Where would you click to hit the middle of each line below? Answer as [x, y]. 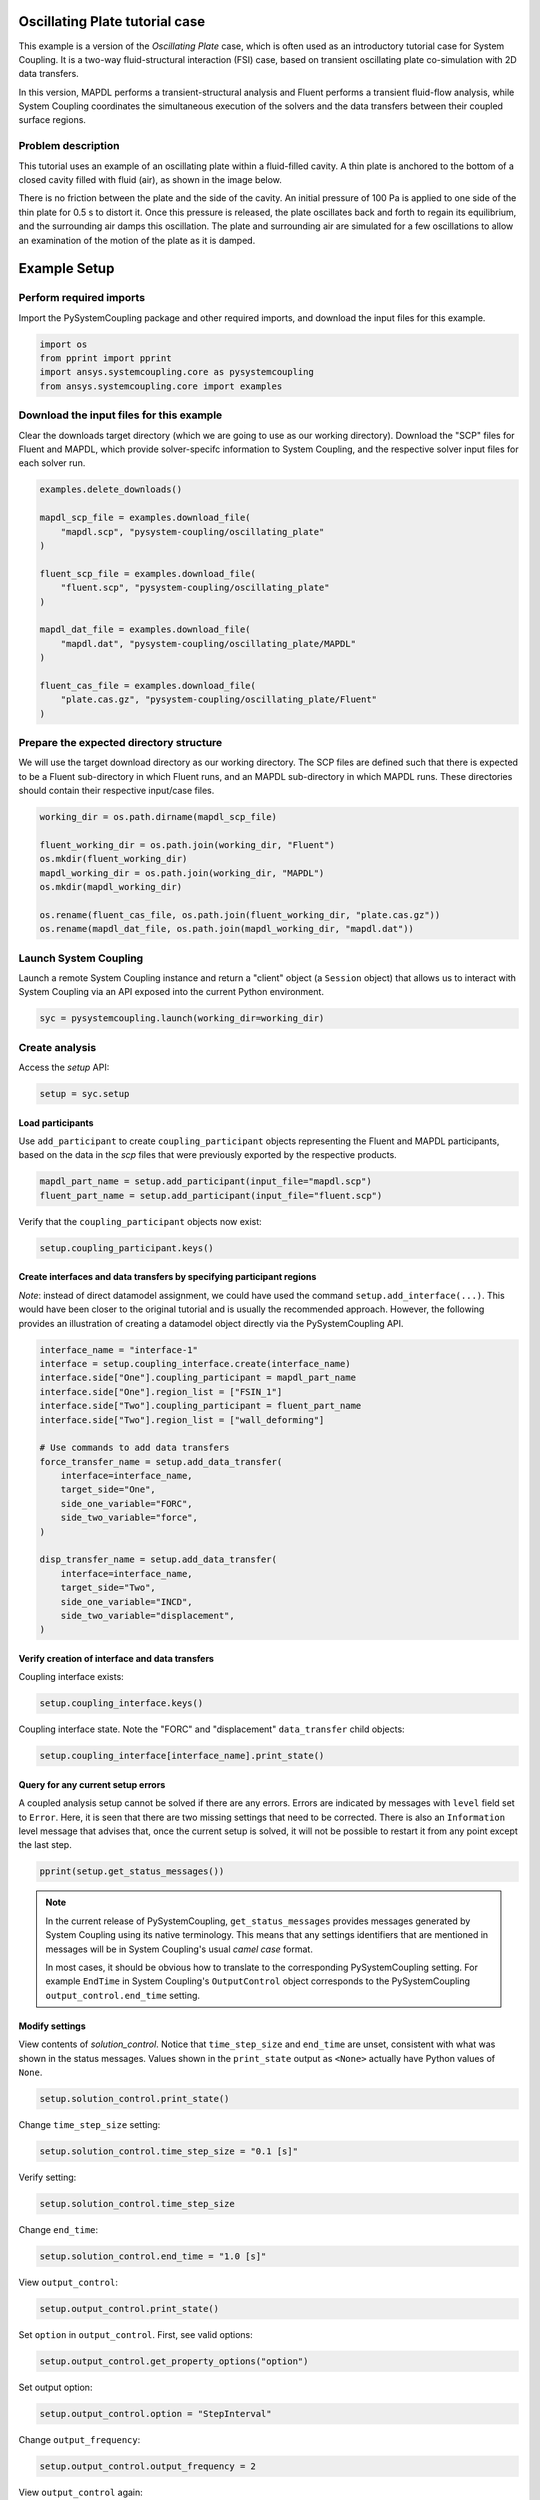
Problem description [69, 146]
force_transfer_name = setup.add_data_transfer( [161, 1461]
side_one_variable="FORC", [127, 1503]
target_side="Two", [108, 1588]
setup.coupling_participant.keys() [126, 1248]
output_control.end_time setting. [122, 1995]
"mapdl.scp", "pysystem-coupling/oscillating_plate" [192, 531]
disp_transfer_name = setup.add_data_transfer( [158, 1559]
